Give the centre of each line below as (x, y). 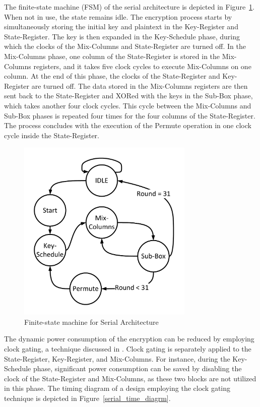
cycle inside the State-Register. (52, 135)
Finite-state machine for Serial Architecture (91, 322)
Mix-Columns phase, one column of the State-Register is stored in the (112, 56)
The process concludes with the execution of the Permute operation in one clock (128, 125)
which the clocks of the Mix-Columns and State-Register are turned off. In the (125, 46)
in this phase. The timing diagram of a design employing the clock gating (117, 388)
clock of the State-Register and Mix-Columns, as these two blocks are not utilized (130, 378)
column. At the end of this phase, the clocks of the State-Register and (112, 76)
